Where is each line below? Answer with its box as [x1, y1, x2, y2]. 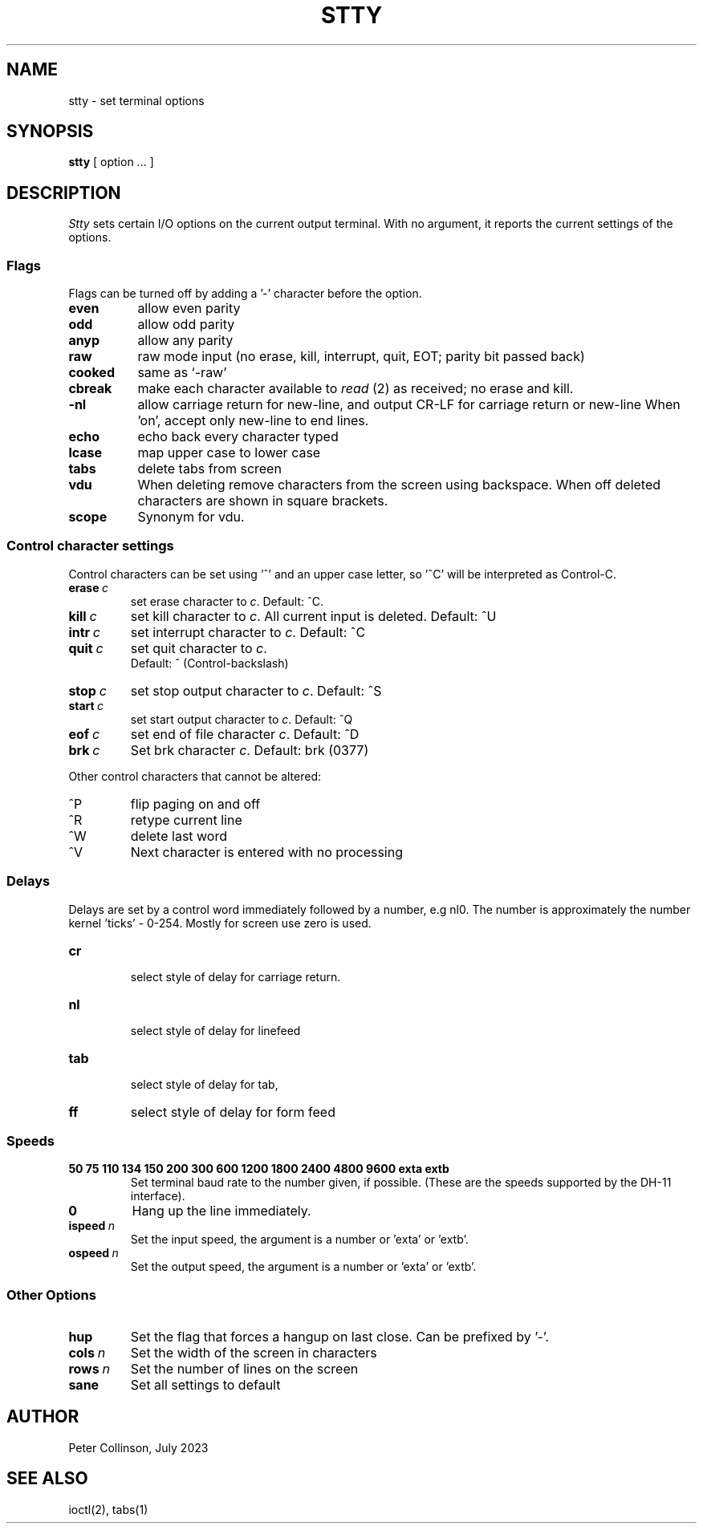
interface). [130, 1189, 185, 1203]
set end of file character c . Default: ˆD [130, 725, 360, 742]
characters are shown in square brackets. [137, 493, 388, 509]
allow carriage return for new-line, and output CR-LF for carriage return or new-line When [137, 396, 681, 413]
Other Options [6, 1286, 96, 1303]
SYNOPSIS [6, 121, 94, 142]
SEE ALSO [6, 1468, 88, 1489]
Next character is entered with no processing [130, 843, 403, 860]
